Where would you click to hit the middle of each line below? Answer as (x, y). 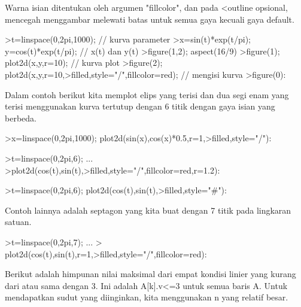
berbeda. (21, 118)
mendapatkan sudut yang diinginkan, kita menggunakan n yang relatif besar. (147, 297)
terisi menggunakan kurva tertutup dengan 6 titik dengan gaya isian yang (140, 106)
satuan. (18, 222)
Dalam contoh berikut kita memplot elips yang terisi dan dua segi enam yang (147, 94)
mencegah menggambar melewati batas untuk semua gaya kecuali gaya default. (150, 19)
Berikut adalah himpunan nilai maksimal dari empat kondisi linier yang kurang (150, 274)
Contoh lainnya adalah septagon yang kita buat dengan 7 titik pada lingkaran (148, 210)
